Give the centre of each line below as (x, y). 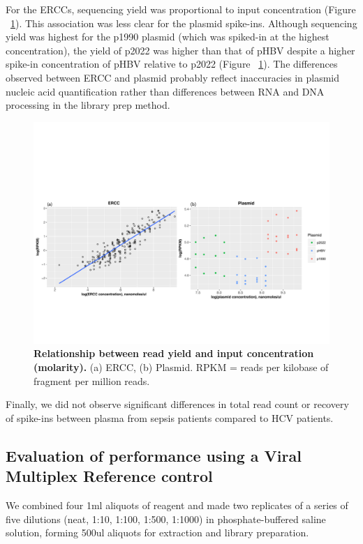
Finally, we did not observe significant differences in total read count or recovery (177, 404)
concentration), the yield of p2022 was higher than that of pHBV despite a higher (180, 50)
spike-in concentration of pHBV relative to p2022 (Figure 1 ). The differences (172, 64)
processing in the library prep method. (88, 105)
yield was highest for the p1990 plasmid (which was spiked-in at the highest (168, 37)
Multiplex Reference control (109, 476)
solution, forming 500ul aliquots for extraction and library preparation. (157, 532)
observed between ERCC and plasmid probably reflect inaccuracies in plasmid (173, 77)
